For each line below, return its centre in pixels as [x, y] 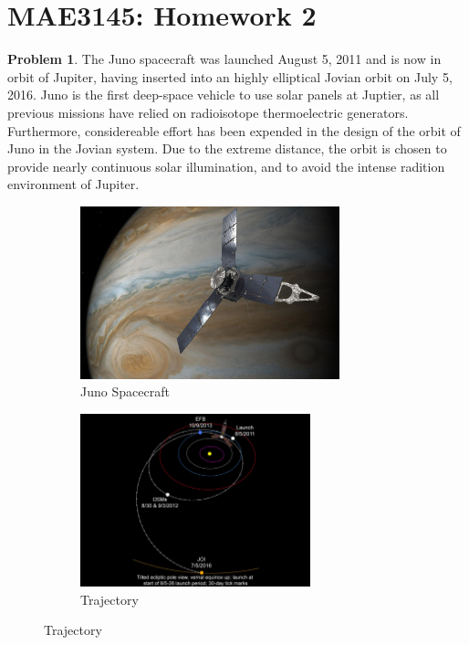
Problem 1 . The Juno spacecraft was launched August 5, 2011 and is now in [224, 59]
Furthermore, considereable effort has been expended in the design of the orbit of [234, 130]
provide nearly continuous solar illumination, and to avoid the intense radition [226, 166]
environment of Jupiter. [73, 184]
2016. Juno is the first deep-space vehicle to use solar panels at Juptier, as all [224, 95]
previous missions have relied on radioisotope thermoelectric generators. [208, 112]
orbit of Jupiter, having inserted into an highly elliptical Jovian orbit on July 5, [230, 76]
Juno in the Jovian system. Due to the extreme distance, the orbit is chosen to [227, 148]
